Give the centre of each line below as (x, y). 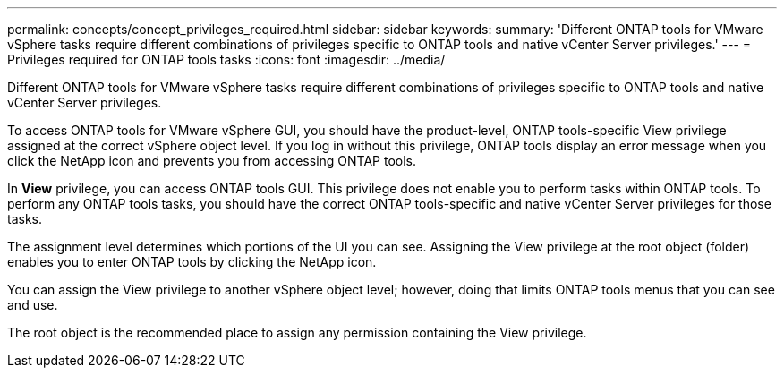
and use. (33, 305)
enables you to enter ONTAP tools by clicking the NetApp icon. (192, 262)
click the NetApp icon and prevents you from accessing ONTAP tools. (212, 161)
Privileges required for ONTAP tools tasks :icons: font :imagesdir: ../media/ (226, 60)
